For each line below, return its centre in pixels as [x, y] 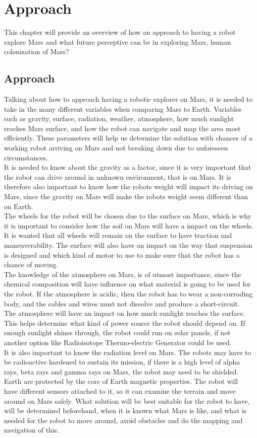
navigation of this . [31, 430]
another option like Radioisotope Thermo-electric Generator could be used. [118, 342]
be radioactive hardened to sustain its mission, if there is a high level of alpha [122, 362]
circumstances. [26, 157]
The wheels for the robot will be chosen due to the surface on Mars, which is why [128, 216]
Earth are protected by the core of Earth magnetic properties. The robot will [121, 381]
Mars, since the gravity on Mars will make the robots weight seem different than [126, 196]
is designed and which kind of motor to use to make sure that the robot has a [122, 255]
